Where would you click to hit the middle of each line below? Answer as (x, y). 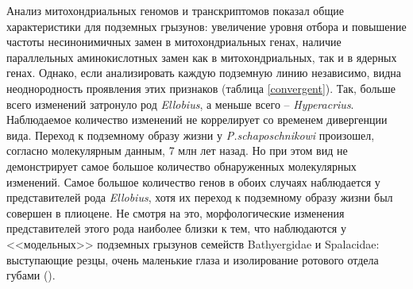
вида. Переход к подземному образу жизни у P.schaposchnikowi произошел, (191, 135)
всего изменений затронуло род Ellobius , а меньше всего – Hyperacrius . (180, 104)
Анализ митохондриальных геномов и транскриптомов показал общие (175, 10)
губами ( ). (31, 275)
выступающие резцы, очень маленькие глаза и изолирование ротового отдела (193, 259)
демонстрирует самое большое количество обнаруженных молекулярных (181, 166)
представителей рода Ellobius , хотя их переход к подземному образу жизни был (200, 197)
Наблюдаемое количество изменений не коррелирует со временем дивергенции (197, 119)
